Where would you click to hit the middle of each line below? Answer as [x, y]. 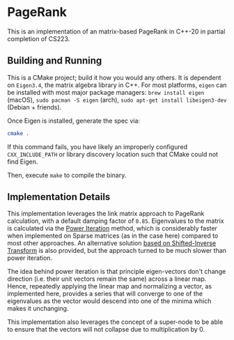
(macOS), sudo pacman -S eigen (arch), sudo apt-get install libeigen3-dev [117, 100]
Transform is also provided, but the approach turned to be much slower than [117, 251]
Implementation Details [59, 197]
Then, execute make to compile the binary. [67, 175]
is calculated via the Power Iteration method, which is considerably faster [112, 229]
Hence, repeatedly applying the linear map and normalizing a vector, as [110, 286]
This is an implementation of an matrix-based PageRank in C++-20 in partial [116, 31]
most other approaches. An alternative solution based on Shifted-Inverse [112, 243]
